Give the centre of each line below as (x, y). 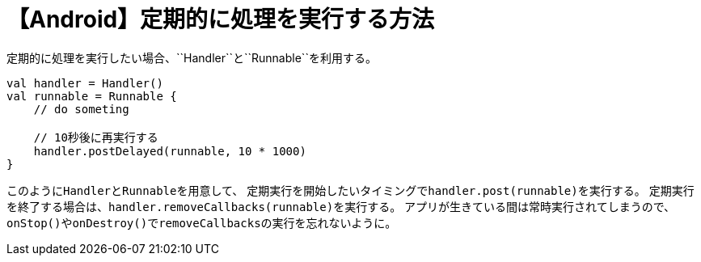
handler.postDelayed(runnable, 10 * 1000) (170, 151)
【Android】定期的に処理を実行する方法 (221, 19)
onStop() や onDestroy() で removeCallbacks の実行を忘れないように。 (202, 222)
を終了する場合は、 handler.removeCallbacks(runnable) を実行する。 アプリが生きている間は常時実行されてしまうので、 (341, 206)
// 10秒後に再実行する (96, 137)
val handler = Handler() (85, 83)
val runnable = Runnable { (92, 96)
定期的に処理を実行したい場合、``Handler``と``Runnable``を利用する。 (192, 57)
